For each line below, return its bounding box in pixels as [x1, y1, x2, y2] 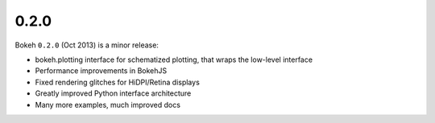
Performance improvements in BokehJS [35, 66, 168, 76]
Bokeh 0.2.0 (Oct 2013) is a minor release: [14, 40, 159, 50]
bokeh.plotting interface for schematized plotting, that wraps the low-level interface [35, 55, 313, 64]
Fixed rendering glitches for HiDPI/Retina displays [35, 77, 201, 87]
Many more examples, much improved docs [35, 100, 181, 109]
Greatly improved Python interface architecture [35, 88, 192, 98]
